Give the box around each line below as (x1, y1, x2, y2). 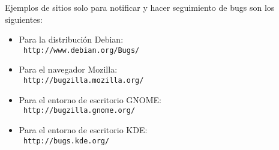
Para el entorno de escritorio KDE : (19, 123, 148, 136)
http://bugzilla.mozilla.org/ (23, 76, 144, 85)
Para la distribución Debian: (19, 33, 124, 46)
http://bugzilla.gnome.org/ (23, 106, 136, 115)
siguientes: (5, 13, 43, 25)
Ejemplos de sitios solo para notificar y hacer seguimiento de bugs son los (5, 1, 275, 13)
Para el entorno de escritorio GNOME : (19, 93, 161, 106)
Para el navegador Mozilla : (19, 63, 118, 76)
